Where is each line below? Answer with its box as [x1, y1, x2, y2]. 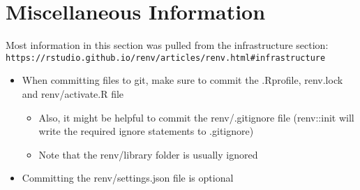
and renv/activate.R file [22, 86, 124, 101]
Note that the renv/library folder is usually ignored [38, 147, 258, 161]
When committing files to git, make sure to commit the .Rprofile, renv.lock [22, 73, 343, 87]
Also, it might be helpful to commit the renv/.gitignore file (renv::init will [38, 110, 354, 124]
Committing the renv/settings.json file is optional [22, 170, 234, 185]
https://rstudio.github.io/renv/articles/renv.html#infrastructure [6, 52, 326, 63]
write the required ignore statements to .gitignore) [38, 124, 254, 138]
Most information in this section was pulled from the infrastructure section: [6, 38, 329, 52]
